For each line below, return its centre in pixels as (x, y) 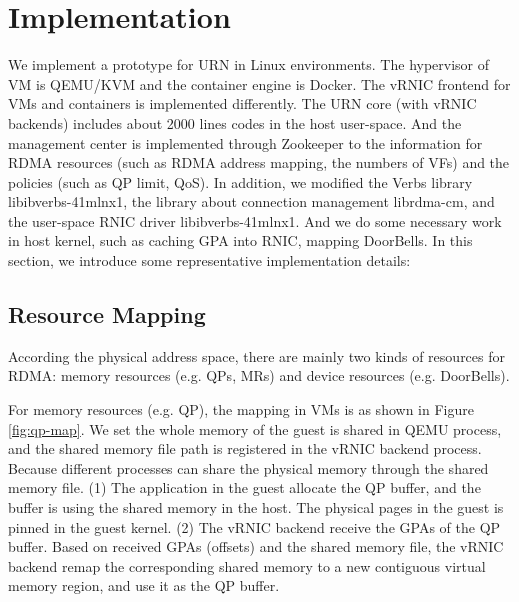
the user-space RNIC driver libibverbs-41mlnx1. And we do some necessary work (255, 220)
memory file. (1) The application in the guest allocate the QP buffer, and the (244, 487)
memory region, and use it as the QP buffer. (144, 585)
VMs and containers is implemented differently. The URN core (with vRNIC (242, 103)
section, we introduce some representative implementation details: (209, 260)
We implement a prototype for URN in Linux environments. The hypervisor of (249, 64)
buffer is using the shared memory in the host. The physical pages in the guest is (256, 507)
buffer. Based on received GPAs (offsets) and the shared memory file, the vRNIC (256, 546)
